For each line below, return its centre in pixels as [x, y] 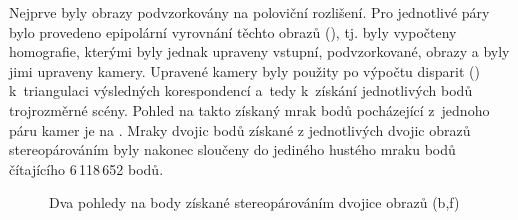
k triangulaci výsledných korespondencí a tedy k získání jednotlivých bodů [241, 90]
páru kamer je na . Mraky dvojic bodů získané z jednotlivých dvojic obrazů [240, 129]
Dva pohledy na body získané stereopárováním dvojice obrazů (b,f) [254, 202]
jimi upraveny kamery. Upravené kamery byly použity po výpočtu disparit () [244, 70]
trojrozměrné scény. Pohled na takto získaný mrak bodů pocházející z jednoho [249, 109]
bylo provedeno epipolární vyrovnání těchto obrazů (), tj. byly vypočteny [233, 31]
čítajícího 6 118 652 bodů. [86, 168]
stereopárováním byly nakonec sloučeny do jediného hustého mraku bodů [232, 149]
